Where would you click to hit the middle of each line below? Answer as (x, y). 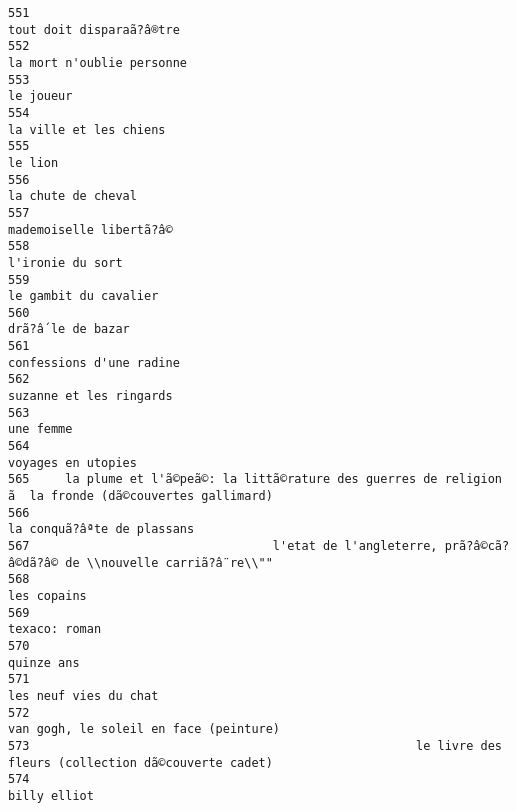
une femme (40, 429)
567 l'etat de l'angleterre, (223, 546)
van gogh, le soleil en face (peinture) (144, 729)
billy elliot (51, 795)
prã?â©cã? (477, 546)
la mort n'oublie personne (97, 62)
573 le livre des (255, 745)
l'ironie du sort (65, 262)
